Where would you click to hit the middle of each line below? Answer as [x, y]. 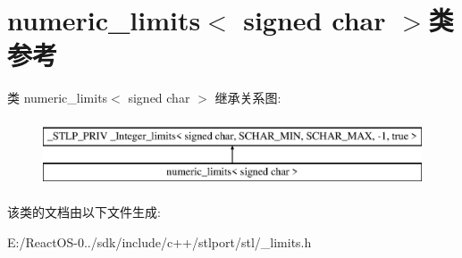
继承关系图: [248, 98]
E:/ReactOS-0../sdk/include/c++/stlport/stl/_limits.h [160, 241]
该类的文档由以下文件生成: [84, 212]
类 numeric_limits [58, 98]
